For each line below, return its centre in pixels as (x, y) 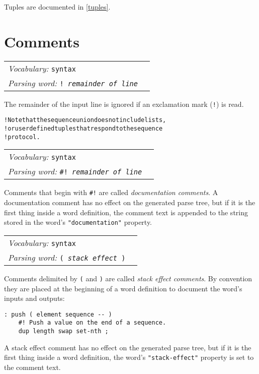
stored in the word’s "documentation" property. (78, 222)
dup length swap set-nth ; (63, 331)
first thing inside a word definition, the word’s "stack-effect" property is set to (129, 357)
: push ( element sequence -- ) (58, 314)
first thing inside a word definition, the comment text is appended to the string (126, 212)
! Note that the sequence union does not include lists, (85, 120)
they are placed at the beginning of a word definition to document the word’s (123, 288)
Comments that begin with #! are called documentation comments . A (111, 192)
